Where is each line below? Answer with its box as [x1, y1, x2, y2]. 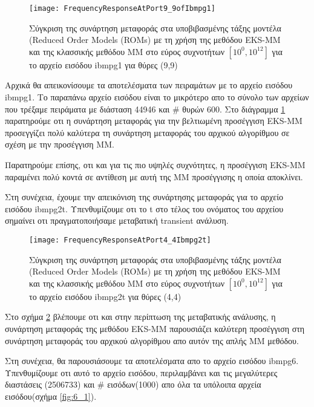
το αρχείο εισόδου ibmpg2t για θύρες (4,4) [29, 290, 182, 302]
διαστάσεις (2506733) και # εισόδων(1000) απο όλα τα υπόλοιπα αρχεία [5, 378, 261, 391]
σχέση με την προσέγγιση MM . [5, 138, 114, 151]
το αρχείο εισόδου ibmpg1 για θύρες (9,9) [29, 58, 178, 71]
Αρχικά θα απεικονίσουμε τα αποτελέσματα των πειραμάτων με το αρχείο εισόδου [5, 79, 293, 91]
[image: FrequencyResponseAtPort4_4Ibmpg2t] [29, 235, 211, 244]
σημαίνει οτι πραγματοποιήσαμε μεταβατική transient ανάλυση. [5, 214, 229, 227]
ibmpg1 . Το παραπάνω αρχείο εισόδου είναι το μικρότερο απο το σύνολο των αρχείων [5, 91, 309, 103]
